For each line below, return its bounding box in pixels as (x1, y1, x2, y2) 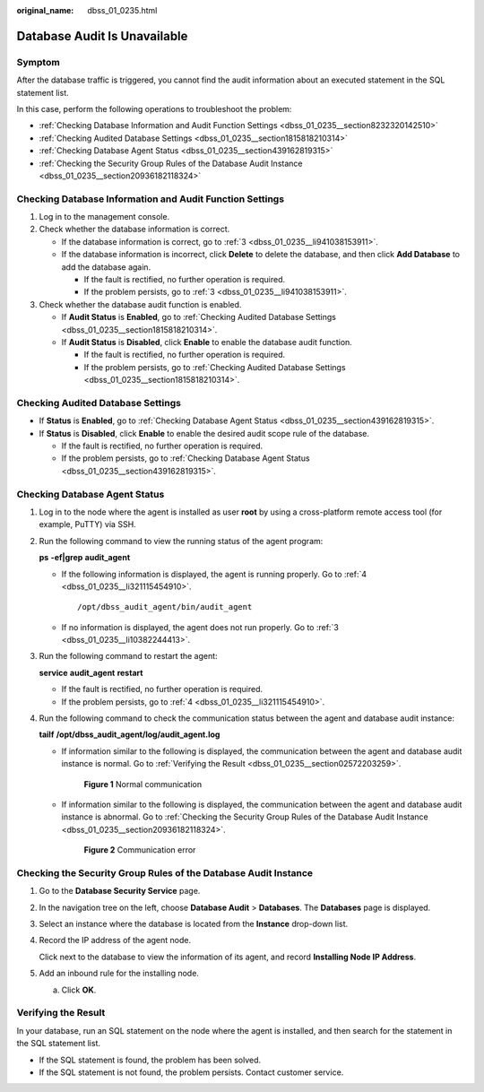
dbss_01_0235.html (87, 5, 158, 15)
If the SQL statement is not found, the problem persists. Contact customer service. (39, 1067, 344, 1078)
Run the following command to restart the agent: (39, 651, 219, 662)
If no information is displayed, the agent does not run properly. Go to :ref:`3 (61, 621, 340, 632)
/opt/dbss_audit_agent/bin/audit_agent (77, 602, 253, 612)
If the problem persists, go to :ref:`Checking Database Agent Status (61, 453, 310, 464)
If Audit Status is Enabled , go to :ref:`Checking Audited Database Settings (61, 312, 336, 323)
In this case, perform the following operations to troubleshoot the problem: (16, 103, 292, 114)
